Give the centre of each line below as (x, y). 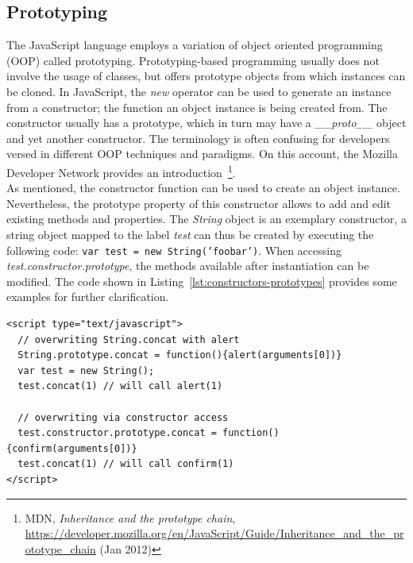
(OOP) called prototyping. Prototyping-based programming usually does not (193, 60)
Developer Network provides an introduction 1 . (121, 171)
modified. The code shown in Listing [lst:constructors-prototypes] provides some (202, 281)
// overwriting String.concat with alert (129, 339)
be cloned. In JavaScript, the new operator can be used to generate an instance (199, 91)
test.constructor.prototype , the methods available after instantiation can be (188, 266)
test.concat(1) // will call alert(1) (120, 386)
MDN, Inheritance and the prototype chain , (130, 517)
